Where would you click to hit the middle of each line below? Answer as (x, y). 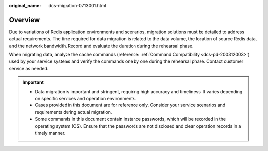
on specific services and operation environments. (86, 99)
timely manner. (50, 133)
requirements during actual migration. (73, 112)
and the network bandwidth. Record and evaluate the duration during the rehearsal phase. (101, 46)
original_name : (25, 6)
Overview (25, 20)
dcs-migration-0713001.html (77, 6)
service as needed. (29, 68)
